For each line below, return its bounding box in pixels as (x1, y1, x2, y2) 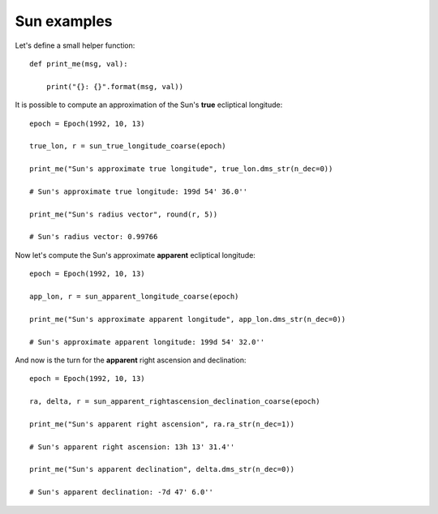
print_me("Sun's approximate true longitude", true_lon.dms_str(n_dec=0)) (29, 165, 333, 173)
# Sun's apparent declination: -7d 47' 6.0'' (29, 487, 214, 497)
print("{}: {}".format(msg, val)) (45, 82, 184, 91)
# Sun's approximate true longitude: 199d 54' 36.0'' (29, 186, 247, 196)
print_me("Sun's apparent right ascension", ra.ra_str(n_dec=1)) (29, 419, 295, 429)
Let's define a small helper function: (15, 41, 135, 50)
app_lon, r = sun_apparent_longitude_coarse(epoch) (29, 292, 239, 301)
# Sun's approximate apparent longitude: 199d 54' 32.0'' (29, 337, 265, 346)
